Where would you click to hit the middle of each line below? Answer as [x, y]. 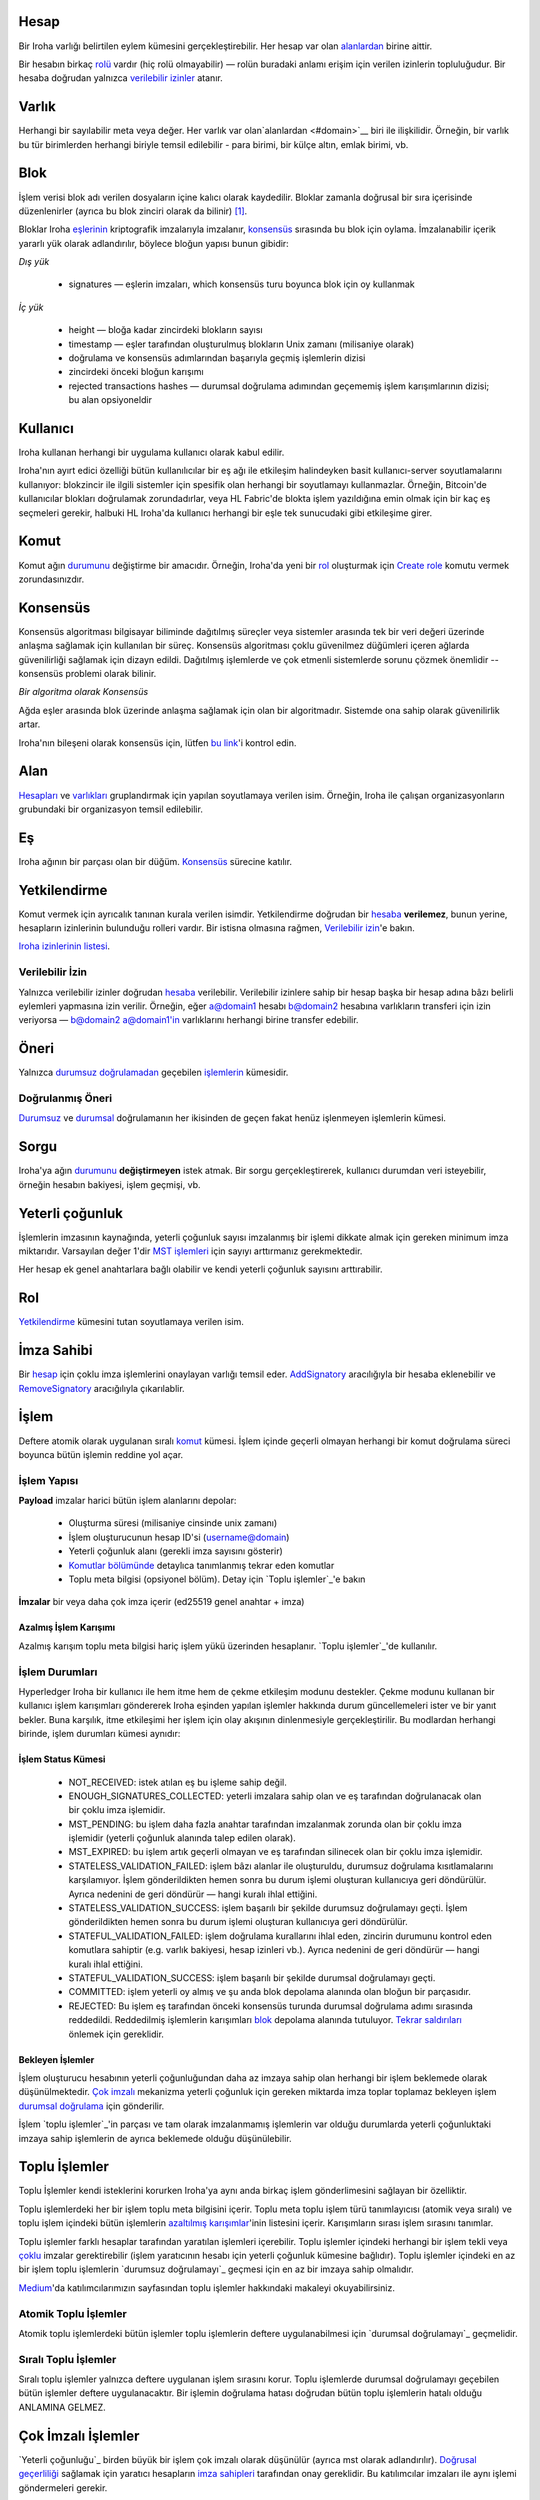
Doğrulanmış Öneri [65, 1098]
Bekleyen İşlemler [56, 2059]
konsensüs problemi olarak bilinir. [87, 674]
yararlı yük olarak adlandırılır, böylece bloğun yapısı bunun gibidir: [153, 243]
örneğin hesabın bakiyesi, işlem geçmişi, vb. [109, 1184]
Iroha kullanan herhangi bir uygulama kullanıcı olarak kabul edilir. [151, 452]
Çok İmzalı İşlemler [79, 2435]
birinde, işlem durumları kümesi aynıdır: [99, 1734]
